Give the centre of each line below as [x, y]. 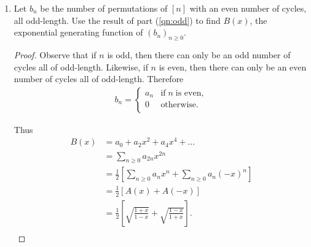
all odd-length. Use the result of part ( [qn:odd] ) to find [117, 20]
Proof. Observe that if [55, 54]
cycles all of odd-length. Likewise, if [81, 66]
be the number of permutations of [104, 8]
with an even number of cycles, [248, 8]
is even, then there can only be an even [233, 66]
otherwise [179, 105]
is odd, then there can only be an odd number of [199, 54]
